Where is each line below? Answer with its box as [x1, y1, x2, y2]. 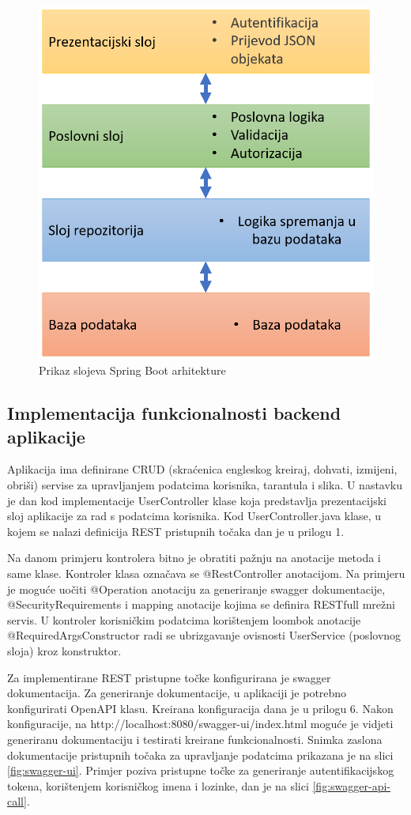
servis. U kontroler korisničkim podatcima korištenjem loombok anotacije [7, 611, 361, 628]
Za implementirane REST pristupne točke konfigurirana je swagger [7, 669, 331, 685]
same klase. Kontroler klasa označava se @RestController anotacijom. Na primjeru [7, 564, 405, 581]
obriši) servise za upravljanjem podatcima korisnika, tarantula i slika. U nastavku [7, 477, 403, 492]
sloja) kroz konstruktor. [7, 642, 122, 658]
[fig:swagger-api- [312, 777, 390, 794]
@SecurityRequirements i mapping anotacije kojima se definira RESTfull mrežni [7, 596, 395, 613]
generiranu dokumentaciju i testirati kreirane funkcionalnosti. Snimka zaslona [7, 730, 383, 747]
